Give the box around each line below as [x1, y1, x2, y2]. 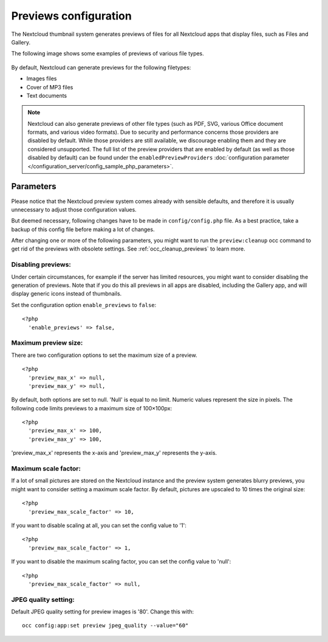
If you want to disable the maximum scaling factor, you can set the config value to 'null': [11, 558, 231, 565]
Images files [26, 75, 57, 82]
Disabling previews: [11, 260, 71, 269]
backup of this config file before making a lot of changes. [11, 226, 155, 233]
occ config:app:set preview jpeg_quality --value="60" [22, 622, 189, 629]
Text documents [26, 92, 67, 99]
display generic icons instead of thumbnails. [11, 290, 122, 297]
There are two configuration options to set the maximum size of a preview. [11, 351, 197, 359]
